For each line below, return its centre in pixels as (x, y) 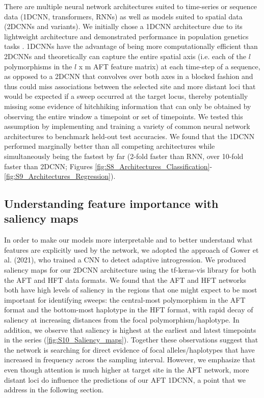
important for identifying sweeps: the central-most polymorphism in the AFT (125, 299)
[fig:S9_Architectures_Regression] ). (60, 176)
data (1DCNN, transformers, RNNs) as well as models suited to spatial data (123, 16)
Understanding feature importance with (111, 204)
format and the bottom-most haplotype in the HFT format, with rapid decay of (129, 310)
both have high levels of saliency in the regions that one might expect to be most (131, 290)
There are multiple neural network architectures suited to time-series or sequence (131, 6)
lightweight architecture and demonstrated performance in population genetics (126, 36)
